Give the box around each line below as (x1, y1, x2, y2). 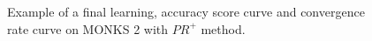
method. (201, 19, 246, 38)
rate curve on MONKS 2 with (7, 19, 169, 38)
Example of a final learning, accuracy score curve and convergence (7, 3, 365, 20)
